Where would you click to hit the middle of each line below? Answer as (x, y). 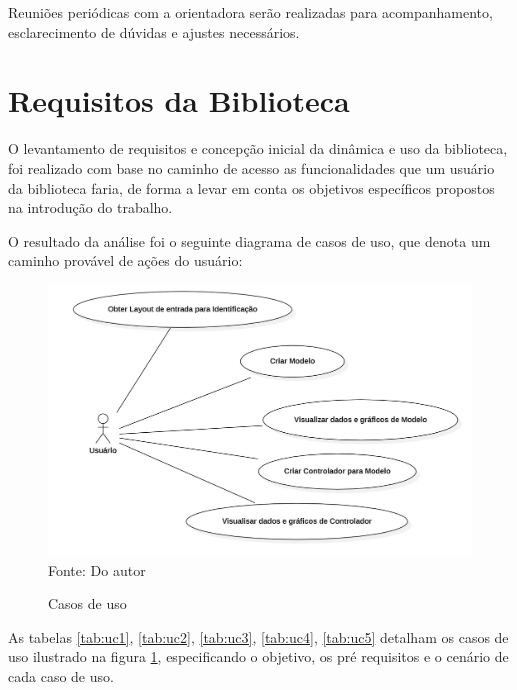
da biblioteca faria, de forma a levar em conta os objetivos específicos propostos (251, 187)
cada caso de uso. (61, 676)
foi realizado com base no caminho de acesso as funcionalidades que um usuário (251, 167)
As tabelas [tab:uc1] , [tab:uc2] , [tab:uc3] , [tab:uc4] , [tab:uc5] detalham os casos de (258, 636)
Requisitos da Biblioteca (179, 100)
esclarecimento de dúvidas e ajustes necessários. (154, 31)
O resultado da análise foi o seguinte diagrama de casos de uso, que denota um (249, 240)
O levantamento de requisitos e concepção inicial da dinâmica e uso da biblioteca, (258, 148)
